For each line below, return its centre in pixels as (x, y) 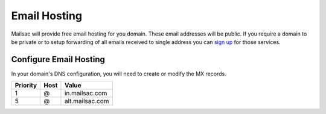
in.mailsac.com (86, 93)
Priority (26, 86)
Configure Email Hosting (58, 59)
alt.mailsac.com (87, 101)
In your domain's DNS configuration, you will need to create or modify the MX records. (119, 74)
